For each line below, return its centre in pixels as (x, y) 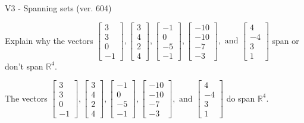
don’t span (24, 66)
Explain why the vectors (49, 40)
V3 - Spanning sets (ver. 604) (58, 8)
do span (241, 98)
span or (286, 40)
